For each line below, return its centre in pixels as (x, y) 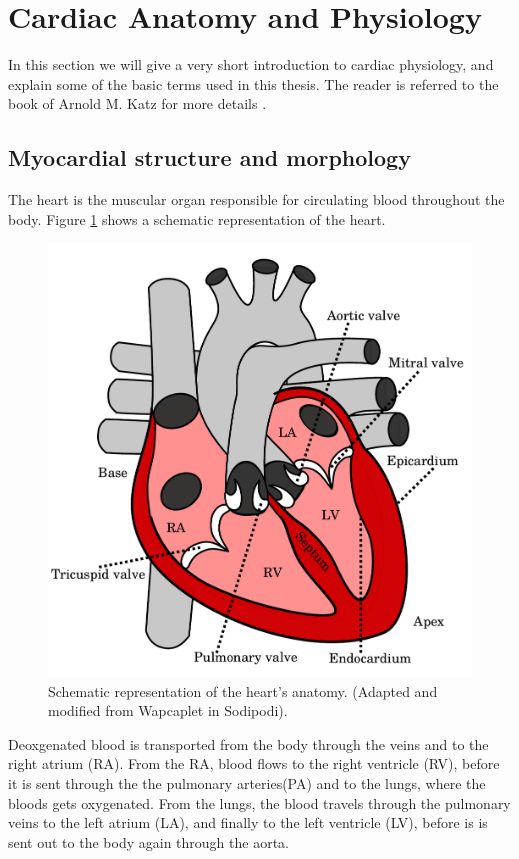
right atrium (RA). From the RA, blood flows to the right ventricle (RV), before (254, 763)
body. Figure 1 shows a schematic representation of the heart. (197, 218)
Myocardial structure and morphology (209, 157)
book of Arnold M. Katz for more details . (137, 103)
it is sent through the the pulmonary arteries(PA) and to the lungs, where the (247, 783)
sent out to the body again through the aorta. (148, 841)
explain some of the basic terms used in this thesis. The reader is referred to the (253, 83)
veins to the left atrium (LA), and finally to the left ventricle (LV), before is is (248, 822)
